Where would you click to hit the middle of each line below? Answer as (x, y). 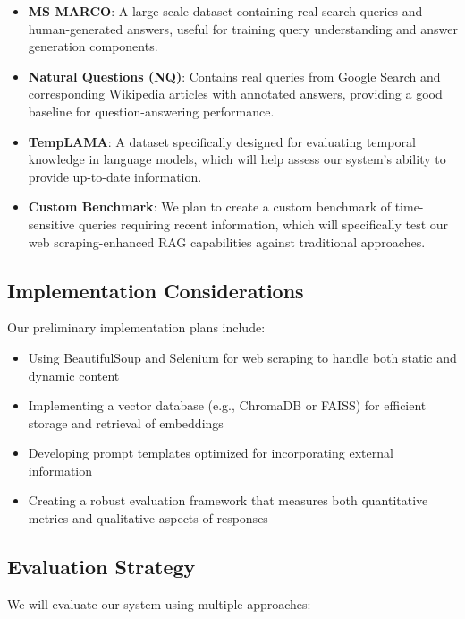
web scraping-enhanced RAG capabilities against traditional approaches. (227, 241)
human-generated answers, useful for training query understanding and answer (243, 28)
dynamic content (74, 375)
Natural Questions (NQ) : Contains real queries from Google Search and (234, 76)
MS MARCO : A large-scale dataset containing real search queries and (225, 11)
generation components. (93, 46)
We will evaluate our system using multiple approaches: (159, 603)
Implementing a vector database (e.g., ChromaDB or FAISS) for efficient (227, 405)
